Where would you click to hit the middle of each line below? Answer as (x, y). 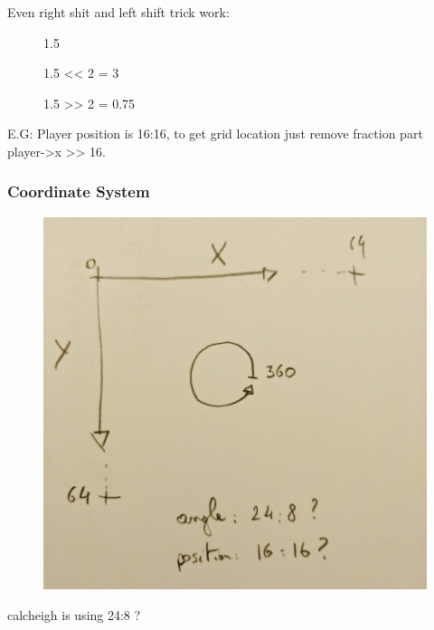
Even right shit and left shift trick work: (118, 12)
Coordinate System (79, 191)
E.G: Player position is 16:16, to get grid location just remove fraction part (215, 134)
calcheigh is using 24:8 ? (74, 614)
